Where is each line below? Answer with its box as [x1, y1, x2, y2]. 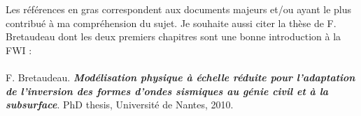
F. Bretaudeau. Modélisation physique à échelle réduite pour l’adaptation [6, 69, 355, 84]
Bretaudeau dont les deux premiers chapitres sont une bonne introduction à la [6, 29, 341, 44]
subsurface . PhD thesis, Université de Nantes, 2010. [6, 97, 234, 112]
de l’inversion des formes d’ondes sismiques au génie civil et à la [6, 83, 329, 98]
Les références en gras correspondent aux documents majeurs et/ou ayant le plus [6, 2, 352, 16]
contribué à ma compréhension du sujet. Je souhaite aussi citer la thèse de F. [6, 15, 337, 30]
